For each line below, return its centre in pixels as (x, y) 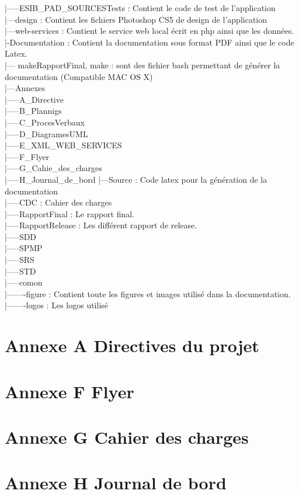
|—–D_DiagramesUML (46, 133)
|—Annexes (25, 88)
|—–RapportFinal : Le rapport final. (70, 213)
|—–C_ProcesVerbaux (45, 122)
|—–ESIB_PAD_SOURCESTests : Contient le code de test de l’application (140, 8)
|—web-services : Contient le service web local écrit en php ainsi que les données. (149, 31)
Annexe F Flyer (69, 391)
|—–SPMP (24, 248)
